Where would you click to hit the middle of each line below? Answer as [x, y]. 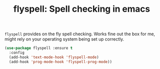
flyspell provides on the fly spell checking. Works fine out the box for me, [80, 34]
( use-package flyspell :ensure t [39, 48]
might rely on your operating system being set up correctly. [64, 39]
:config [17, 53]
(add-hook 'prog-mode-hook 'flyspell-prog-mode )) [60, 62]
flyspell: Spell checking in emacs [82, 9]
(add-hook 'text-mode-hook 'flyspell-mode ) [54, 57]
